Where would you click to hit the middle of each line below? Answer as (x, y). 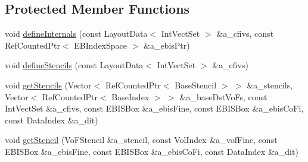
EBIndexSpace (101, 45)
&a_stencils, (270, 85)
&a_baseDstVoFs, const (223, 96)
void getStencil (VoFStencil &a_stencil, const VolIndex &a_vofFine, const (141, 140)
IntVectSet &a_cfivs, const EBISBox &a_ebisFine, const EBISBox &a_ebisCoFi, (154, 108)
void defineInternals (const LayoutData (76, 34)
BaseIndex (130, 96)
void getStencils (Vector (48, 85)
